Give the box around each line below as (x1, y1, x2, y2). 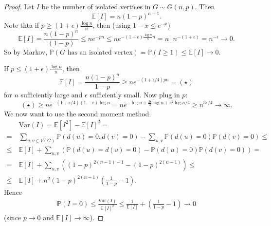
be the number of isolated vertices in (41, 1, 151, 11)
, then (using (92, 20, 131, 30)
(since (4, 212, 21, 222)
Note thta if (4, 20, 39, 30)
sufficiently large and (20, 90, 83, 100)
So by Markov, (4, 47, 48, 57)
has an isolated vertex (67, 49, 133, 56)
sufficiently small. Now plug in (90, 90, 180, 100)
